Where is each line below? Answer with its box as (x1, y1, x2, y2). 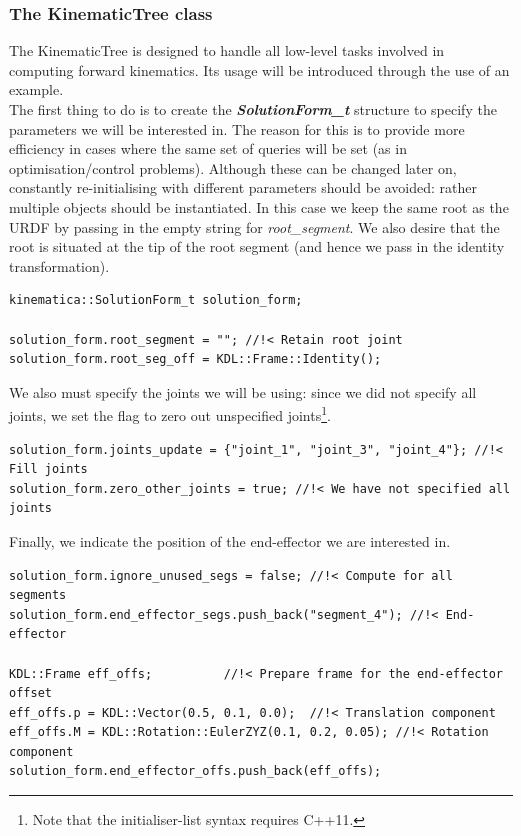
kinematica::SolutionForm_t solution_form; (9, 293, 303, 308)
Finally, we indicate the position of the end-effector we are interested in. (9, 530, 451, 551)
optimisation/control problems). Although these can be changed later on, (9, 157, 457, 178)
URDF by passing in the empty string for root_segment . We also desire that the (9, 216, 500, 237)
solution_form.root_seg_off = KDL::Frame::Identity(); (9, 352, 382, 367)
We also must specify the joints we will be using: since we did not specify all (9, 381, 477, 402)
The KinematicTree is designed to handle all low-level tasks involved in (9, 40, 445, 61)
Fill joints (9, 462, 88, 477)
